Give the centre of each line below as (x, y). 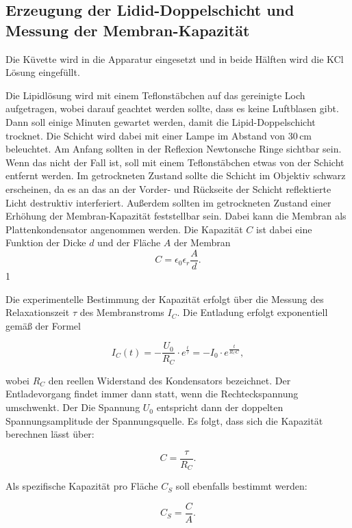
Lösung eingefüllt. (43, 72)
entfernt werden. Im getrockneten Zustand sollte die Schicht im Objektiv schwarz (176, 175)
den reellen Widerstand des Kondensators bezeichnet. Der (169, 380)
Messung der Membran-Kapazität (128, 30)
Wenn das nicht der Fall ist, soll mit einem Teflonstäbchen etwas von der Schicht (175, 162)
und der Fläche (129, 242)
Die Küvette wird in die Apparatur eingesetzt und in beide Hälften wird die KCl (175, 58)
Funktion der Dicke (46, 242)
